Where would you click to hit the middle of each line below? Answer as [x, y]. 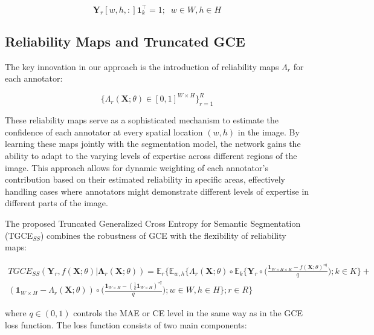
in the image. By [269, 132]
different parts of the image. [56, 203]
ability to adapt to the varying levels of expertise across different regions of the [151, 155]
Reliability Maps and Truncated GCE [125, 41]
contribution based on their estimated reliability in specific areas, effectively [145, 179]
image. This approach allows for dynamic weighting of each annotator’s [137, 167]
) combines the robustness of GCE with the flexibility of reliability [163, 235]
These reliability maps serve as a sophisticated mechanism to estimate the [142, 120]
